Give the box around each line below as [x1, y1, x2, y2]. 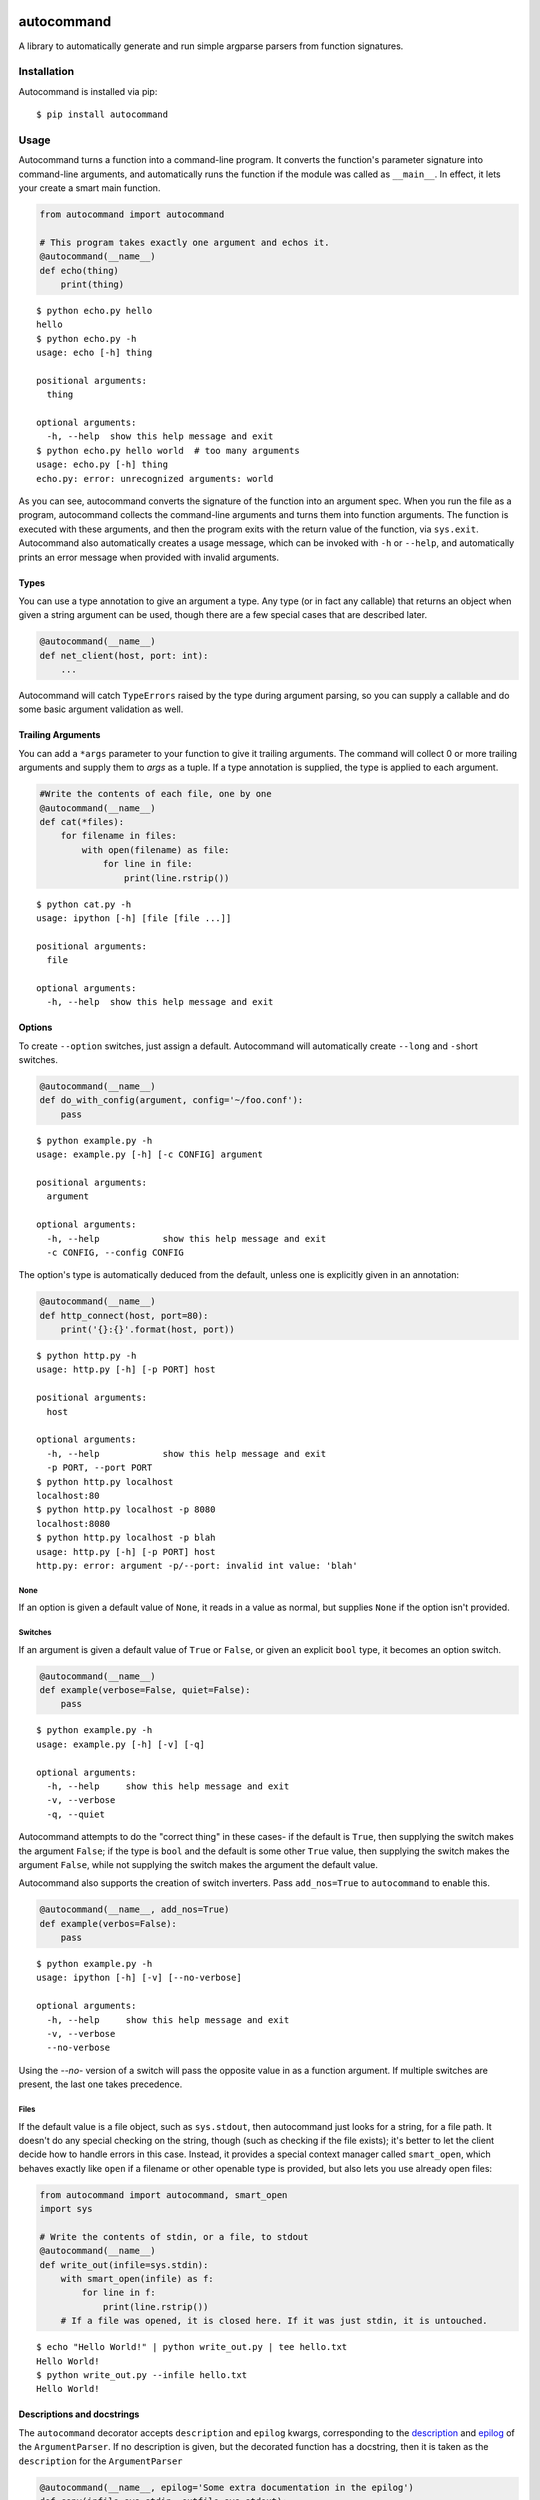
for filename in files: [60, 830, 177, 842]
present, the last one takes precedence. [18, 2078, 183, 2090]
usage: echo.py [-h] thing [36, 459, 169, 470]
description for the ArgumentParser [18, 2455, 184, 2467]
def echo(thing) [39, 265, 120, 276]
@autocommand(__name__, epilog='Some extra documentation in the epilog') [39, 2481, 415, 2493]
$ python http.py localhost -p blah [36, 1532, 216, 1544]
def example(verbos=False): [39, 1918, 177, 1929]
